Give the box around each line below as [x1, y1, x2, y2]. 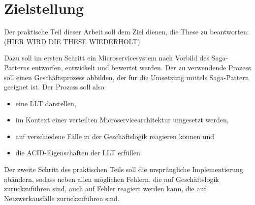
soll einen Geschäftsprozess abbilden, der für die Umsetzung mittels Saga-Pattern [4, 72, 249, 82]
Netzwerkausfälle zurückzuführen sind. [4, 193, 120, 203]
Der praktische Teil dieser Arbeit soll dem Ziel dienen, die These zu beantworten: [4, 27, 249, 37]
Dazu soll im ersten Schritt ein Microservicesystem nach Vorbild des [4, 53, 209, 63]
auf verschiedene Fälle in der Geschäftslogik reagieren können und [15, 131, 215, 141]
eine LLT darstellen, [15, 98, 76, 108]
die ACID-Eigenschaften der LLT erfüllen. [15, 147, 142, 158]
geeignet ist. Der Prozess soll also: [4, 82, 106, 92]
